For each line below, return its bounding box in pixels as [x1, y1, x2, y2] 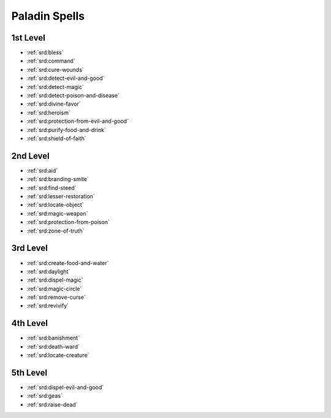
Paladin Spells [11, 9, 85, 23]
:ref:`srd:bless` [26, 49, 64, 56]
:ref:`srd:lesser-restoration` [26, 193, 95, 200]
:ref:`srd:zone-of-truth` [26, 227, 85, 234]
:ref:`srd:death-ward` [26, 343, 80, 350]
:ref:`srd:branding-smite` [26, 176, 89, 183]
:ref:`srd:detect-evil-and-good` [26, 74, 105, 82]
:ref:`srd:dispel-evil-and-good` [26, 384, 104, 391]
